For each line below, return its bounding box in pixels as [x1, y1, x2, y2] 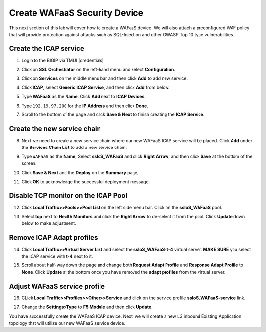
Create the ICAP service [9, 44, 85, 53]
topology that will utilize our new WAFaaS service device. [9, 320, 126, 326]
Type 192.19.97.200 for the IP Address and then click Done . [21, 103, 149, 109]
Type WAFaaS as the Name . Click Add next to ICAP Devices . [21, 94, 146, 100]
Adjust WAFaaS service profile [9, 282, 105, 291]
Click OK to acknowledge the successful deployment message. [21, 179, 150, 184]
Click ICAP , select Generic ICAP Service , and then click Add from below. [21, 84, 170, 91]
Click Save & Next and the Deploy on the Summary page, [21, 169, 139, 175]
